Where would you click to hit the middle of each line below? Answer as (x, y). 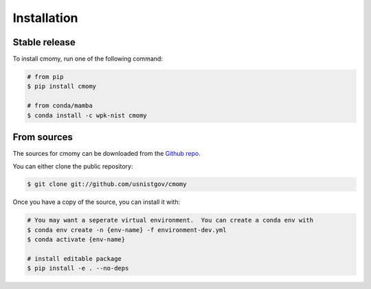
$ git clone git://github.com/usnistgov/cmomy (107, 184)
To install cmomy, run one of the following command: (88, 59)
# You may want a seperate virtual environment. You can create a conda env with (170, 220)
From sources (43, 137)
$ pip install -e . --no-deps (78, 268)
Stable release (44, 42)
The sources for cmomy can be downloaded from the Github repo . (106, 154)
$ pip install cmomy (61, 86)
